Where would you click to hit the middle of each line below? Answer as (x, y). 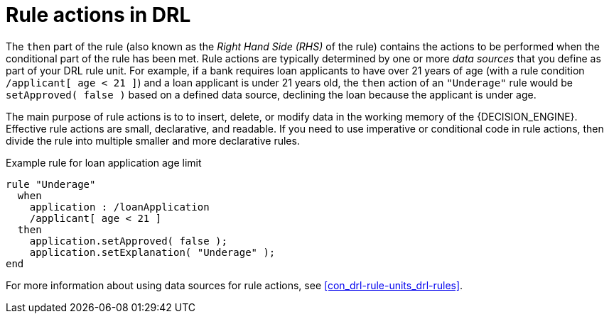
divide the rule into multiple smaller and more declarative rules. (153, 140)
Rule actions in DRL (98, 15)
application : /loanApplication (119, 207)
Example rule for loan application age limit (104, 162)
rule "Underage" (51, 184)
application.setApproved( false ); (128, 241)
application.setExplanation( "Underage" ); (152, 252)
